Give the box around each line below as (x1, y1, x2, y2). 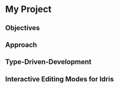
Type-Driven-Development (5, 58, 92, 66)
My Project (5, 4, 52, 15)
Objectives (5, 24, 40, 32)
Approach (5, 40, 37, 49)
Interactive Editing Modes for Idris (5, 74, 114, 83)
